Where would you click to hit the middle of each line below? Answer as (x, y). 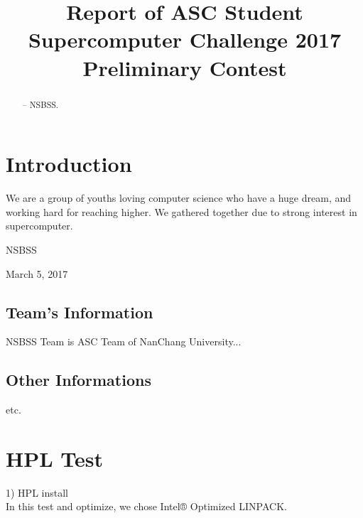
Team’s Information (80, 312)
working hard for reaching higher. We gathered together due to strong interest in (181, 211)
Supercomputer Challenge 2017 (185, 39)
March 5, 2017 (37, 273)
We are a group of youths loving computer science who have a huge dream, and (179, 198)
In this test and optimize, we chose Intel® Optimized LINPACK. (146, 506)
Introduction (69, 164)
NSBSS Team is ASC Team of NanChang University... (124, 341)
